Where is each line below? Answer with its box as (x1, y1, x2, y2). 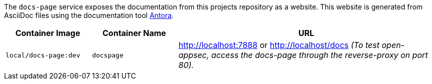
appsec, (178, 50, 209, 60)
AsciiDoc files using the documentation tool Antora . (4, 11, 174, 19)
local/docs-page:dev (6, 51, 80, 59)
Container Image (15, 28, 80, 38)
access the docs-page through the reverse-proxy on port (211, 50, 428, 60)
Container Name (102, 28, 166, 38)
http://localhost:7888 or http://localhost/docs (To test (178, 40, 380, 50)
